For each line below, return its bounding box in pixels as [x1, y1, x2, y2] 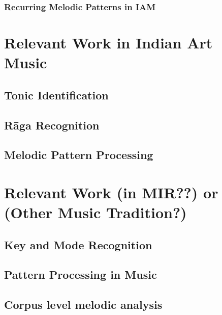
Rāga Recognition [4, 117, 100, 133]
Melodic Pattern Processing [4, 147, 153, 163]
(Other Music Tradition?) [4, 202, 187, 223]
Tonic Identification [4, 87, 109, 102]
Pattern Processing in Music [4, 267, 157, 282]
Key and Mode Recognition [4, 237, 152, 252]
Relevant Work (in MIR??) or [4, 181, 218, 202]
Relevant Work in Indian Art [4, 32, 213, 53]
